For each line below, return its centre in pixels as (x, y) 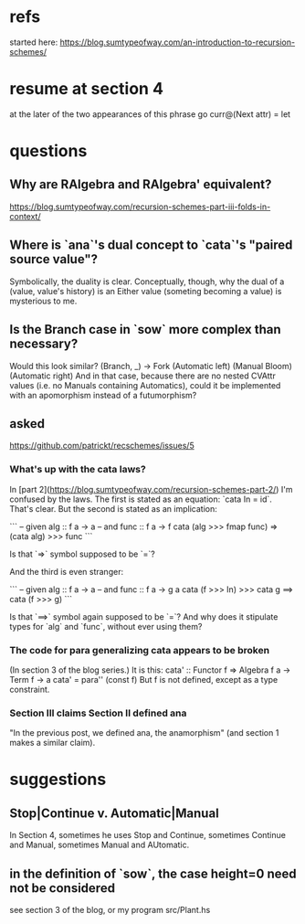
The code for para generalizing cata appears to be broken (140, 650)
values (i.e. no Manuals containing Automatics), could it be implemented (145, 385)
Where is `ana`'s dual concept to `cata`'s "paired (151, 245)
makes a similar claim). (53, 743)
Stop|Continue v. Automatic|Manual (114, 813)
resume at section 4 (87, 89)
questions (48, 151)
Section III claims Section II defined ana (98, 713)
